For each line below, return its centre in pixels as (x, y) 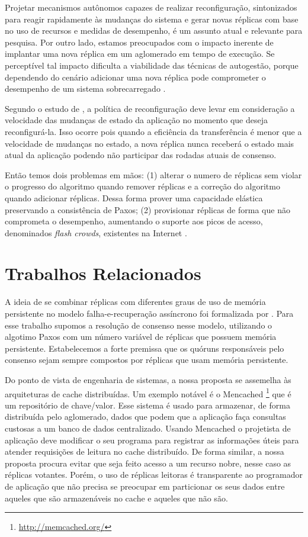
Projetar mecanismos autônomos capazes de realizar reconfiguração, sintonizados (151, 7)
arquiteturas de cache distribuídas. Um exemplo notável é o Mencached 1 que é (148, 393)
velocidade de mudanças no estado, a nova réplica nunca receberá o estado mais (150, 143)
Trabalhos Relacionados (103, 273)
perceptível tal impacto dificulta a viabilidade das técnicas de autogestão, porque (152, 65)
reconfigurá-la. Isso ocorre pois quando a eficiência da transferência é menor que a (153, 131)
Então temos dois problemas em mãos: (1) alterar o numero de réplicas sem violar (153, 174)
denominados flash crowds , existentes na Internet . (96, 232)
